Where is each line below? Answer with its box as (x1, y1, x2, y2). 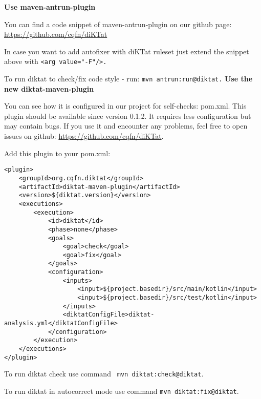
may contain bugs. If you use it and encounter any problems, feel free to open (4, 120, 248, 131)
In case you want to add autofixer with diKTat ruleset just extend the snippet (4, 46, 249, 56)
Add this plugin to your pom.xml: (4, 148, 111, 158)
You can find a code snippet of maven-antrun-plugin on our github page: (4, 18, 232, 29)
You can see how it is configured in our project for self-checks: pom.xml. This (4, 100, 247, 111)
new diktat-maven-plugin (4, 83, 94, 94)
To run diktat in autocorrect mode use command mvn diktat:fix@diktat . (4, 386, 239, 396)
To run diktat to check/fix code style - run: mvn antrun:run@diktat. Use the (4, 73, 253, 84)
